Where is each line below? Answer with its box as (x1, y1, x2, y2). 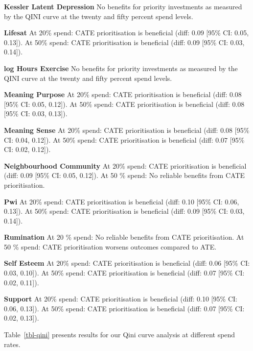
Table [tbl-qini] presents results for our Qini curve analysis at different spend (4, 329, 235, 340)
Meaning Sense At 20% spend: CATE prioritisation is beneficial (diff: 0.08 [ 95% (4, 125, 250, 135)
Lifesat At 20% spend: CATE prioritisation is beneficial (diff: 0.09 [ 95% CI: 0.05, (4, 27, 249, 38)
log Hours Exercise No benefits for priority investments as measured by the (4, 63, 238, 73)
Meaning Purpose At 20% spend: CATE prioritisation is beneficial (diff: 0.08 (4, 89, 242, 100)
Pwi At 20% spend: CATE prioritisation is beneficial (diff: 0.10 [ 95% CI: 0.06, (4, 196, 239, 206)
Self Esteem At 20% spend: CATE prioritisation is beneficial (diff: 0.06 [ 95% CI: (4, 258, 250, 268)
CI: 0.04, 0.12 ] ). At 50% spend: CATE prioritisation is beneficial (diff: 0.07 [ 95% (4, 134, 245, 145)
